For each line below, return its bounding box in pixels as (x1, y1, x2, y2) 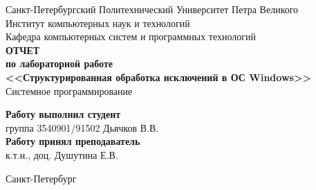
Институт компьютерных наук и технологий (6, 15, 190, 30)
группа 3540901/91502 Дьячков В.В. (6, 120, 159, 135)
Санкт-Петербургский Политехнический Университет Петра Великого (6, 2, 299, 16)
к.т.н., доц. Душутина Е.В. (6, 147, 118, 162)
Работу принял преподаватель (6, 134, 140, 148)
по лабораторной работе (6, 56, 113, 71)
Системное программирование (6, 83, 133, 98)
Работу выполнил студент (6, 107, 121, 121)
